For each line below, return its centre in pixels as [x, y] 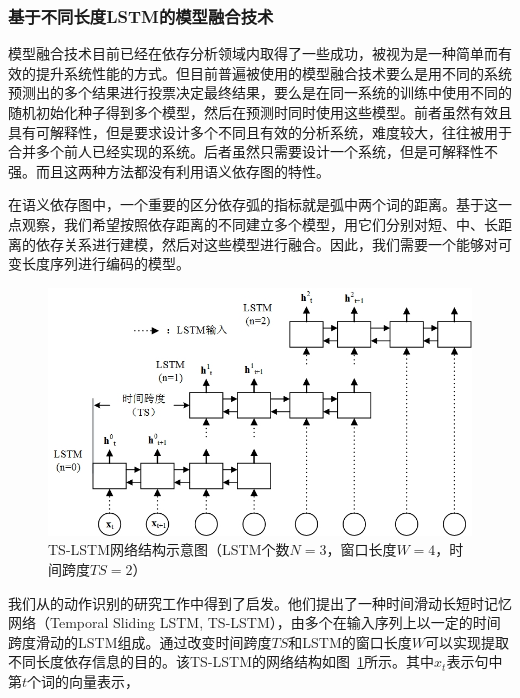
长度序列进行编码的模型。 [105, 263]
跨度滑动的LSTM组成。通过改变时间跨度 [140, 641]
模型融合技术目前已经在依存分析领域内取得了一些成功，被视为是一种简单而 [253, 53]
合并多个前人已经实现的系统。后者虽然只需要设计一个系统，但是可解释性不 [253, 151]
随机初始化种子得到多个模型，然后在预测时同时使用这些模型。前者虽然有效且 [260, 112]
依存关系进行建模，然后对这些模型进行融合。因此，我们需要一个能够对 [266, 243]
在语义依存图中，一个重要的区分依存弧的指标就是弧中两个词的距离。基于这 [253, 204]
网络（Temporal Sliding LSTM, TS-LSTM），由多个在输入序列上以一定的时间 [254, 622]
